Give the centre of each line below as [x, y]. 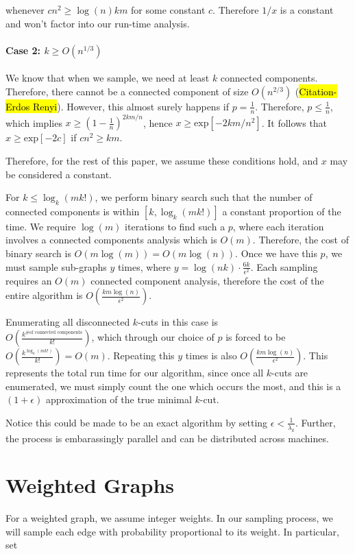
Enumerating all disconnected [68, 322]
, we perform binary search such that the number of [204, 197]
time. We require [41, 226]
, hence [158, 122]
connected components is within [73, 211]
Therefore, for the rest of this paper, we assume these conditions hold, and [162, 160]
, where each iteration [278, 226]
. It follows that [294, 122]
